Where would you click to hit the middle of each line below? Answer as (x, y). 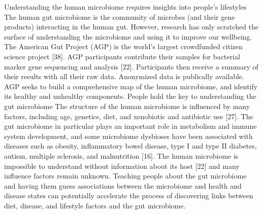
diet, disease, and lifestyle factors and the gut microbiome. (95, 205)
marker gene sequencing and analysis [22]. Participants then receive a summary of (131, 66)
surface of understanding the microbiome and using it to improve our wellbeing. (128, 36)
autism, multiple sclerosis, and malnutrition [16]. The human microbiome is (121, 155)
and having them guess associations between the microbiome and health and (123, 185)
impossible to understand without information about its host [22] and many (122, 166)
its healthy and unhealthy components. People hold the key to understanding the (130, 96)
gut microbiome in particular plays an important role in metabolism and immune (130, 126)
